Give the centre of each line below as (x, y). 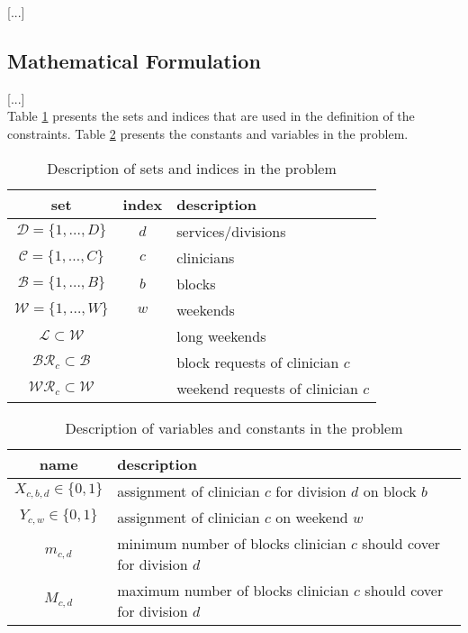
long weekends (221, 335)
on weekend (312, 517)
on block (390, 491)
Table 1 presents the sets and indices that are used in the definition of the (211, 116)
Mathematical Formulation (134, 60)
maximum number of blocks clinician (233, 590)
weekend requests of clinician (267, 388)
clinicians (206, 257)
